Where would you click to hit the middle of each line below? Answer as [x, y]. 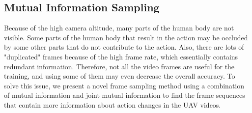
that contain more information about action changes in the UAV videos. [112, 104]
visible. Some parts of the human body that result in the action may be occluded [126, 37]
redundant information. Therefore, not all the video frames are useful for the [119, 66]
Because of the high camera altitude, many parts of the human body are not [119, 28]
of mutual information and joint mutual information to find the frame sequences [125, 95]
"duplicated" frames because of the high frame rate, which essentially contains [121, 56]
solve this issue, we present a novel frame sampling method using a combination [124, 85]
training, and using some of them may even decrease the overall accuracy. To [120, 76]
